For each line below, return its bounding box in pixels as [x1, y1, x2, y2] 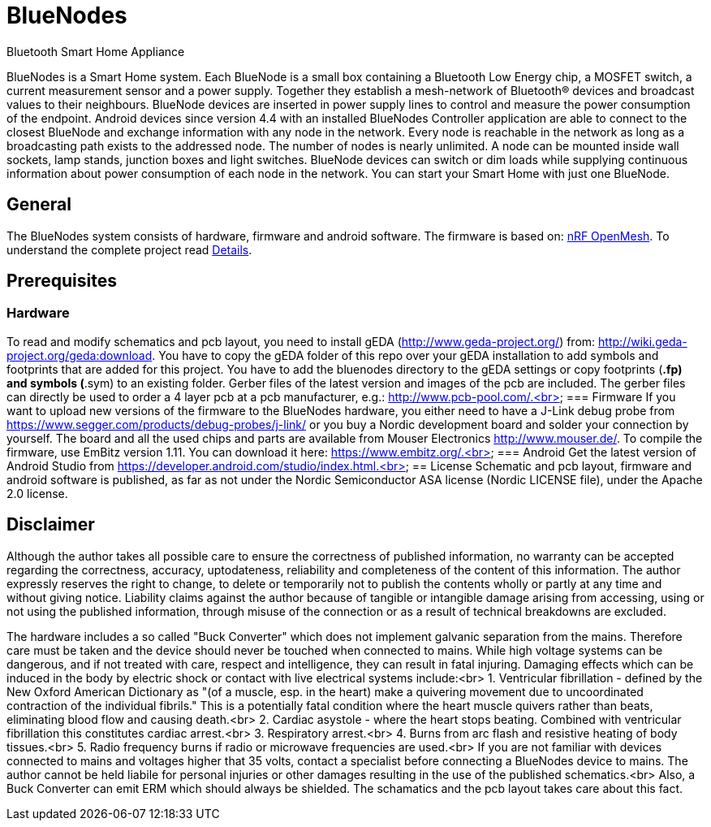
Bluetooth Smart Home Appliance [6, 44, 185, 58]
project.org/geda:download [6, 348, 153, 362]
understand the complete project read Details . [6, 242, 252, 257]
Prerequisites [6, 271, 117, 292]
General [6, 194, 72, 215]
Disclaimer [6, 514, 95, 535]
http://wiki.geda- [598, 334, 687, 349]
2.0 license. [6, 486, 68, 500]
